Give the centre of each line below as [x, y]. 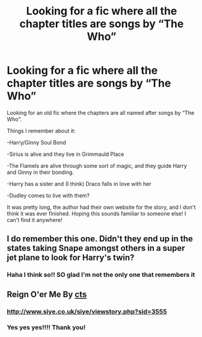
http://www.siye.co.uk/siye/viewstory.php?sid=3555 [87, 311]
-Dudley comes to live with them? [48, 195]
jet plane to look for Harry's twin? [71, 258]
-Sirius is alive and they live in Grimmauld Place [66, 154]
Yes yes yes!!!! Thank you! [46, 327]
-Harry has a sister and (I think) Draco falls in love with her [79, 184]
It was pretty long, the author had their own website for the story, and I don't [101, 207]
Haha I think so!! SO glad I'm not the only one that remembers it [101, 275]
